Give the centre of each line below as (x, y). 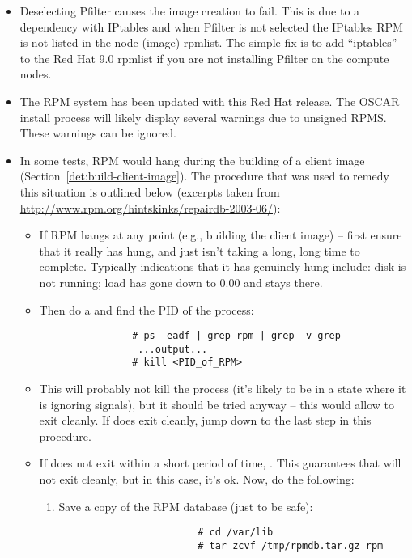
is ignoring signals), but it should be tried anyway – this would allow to (217, 404)
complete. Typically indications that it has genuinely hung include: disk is (223, 266)
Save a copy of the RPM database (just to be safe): (186, 506)
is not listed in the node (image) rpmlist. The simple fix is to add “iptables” (208, 42)
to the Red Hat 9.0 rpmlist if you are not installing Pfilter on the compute (204, 58)
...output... (173, 349)
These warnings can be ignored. (98, 133)
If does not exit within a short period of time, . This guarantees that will (220, 463)
